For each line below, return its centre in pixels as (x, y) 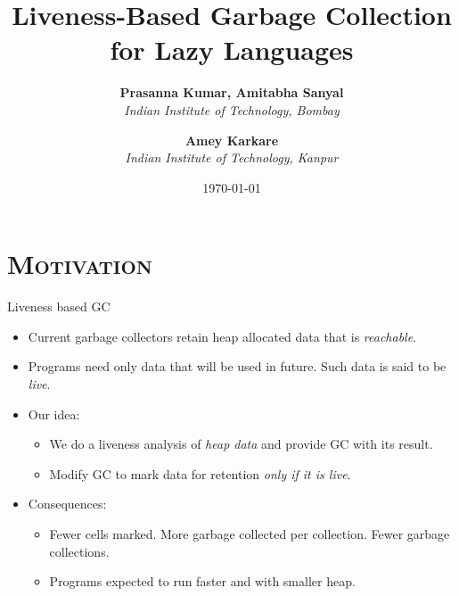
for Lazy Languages (232, 50)
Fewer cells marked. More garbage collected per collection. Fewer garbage (250, 533)
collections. (79, 551)
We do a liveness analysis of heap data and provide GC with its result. (241, 444)
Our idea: (54, 414)
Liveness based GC (59, 306)
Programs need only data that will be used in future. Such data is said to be (237, 366)
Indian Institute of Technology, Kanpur (232, 157)
